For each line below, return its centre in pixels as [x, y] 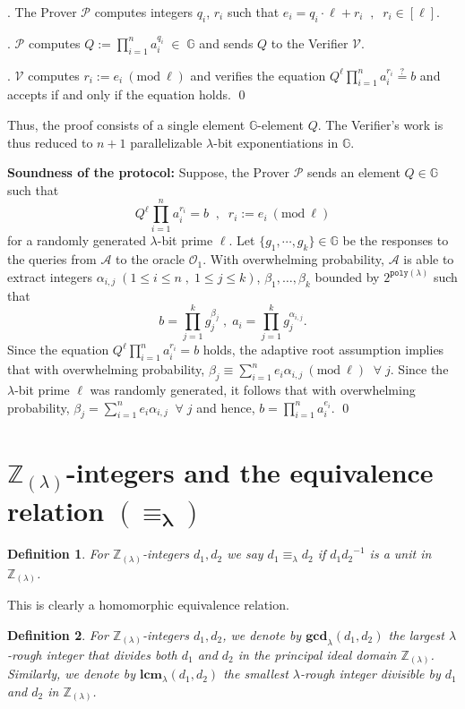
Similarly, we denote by [71, 674]
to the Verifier [310, 43]
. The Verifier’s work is [380, 124]
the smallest [256, 674]
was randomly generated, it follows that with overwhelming [253, 389]
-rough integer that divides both [92, 654]
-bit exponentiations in [276, 142]
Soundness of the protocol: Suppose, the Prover [148, 172]
